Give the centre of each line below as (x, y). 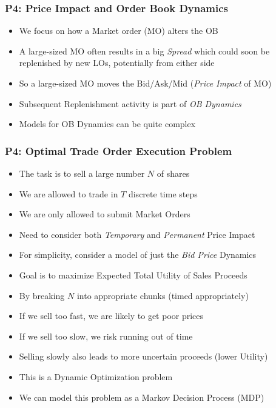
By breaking (42, 295)
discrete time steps (163, 193)
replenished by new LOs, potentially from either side (117, 63)
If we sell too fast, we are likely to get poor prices (111, 316)
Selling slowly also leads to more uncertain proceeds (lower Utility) (143, 356)
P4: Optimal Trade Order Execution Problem (119, 150)
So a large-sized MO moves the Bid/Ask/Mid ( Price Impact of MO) (145, 83)
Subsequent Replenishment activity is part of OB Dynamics (130, 103)
